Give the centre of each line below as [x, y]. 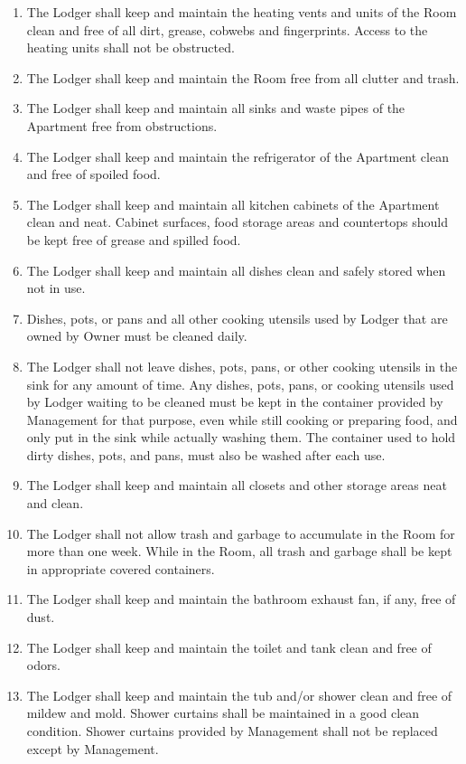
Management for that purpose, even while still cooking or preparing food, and [242, 419]
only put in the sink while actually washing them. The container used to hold [241, 437]
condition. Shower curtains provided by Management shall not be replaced [232, 731]
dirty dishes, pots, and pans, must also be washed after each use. [206, 454]
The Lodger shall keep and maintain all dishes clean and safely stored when [236, 270]
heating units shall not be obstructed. [130, 47]
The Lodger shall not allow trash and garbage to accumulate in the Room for [241, 533]
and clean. [55, 503]
